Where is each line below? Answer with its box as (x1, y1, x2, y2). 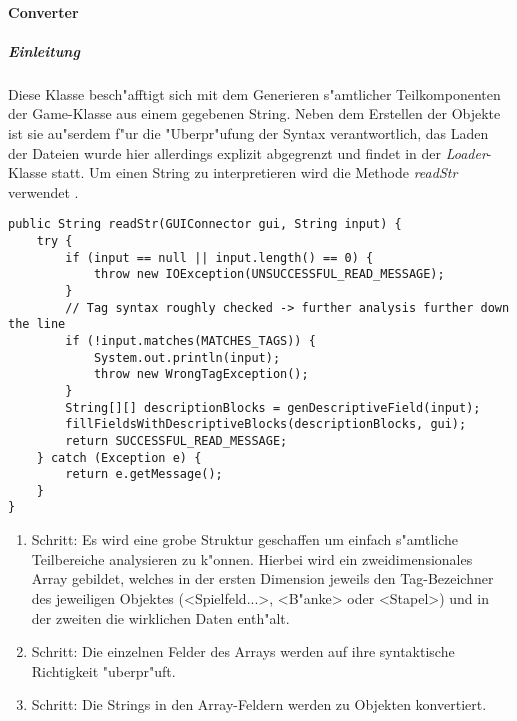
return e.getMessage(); (65, 467, 223, 482)
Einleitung (8, 40, 80, 61)
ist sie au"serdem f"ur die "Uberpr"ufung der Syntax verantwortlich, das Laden (8, 122, 489, 143)
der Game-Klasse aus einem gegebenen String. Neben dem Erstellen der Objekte (8, 103, 501, 124)
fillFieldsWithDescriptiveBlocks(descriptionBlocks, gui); (65, 417, 467, 432)
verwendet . (8, 181, 79, 202)
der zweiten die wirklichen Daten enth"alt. (31, 607, 290, 628)
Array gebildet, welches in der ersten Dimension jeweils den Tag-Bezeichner (31, 568, 494, 589)
